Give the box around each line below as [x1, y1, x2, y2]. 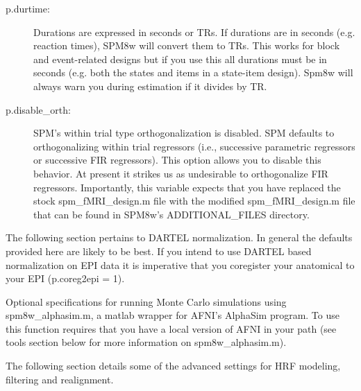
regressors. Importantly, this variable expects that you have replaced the [33, 180, 341, 194]
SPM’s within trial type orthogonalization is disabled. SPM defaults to [33, 125, 335, 140]
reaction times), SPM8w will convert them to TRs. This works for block [33, 38, 340, 53]
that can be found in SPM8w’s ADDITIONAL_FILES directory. [33, 207, 310, 221]
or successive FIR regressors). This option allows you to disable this [33, 153, 321, 167]
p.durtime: [6, 1, 50, 15]
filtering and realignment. [6, 372, 114, 386]
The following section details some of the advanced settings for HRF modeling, [6, 358, 341, 373]
